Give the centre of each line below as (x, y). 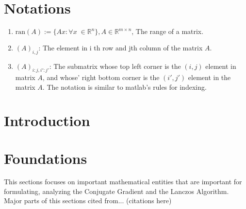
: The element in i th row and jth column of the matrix (121, 47)
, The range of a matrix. (168, 31)
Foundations (46, 158)
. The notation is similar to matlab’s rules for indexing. (124, 87)
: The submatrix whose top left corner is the (115, 66)
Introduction (47, 120)
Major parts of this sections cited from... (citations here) (88, 201)
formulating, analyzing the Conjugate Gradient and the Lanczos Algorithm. (116, 191)
